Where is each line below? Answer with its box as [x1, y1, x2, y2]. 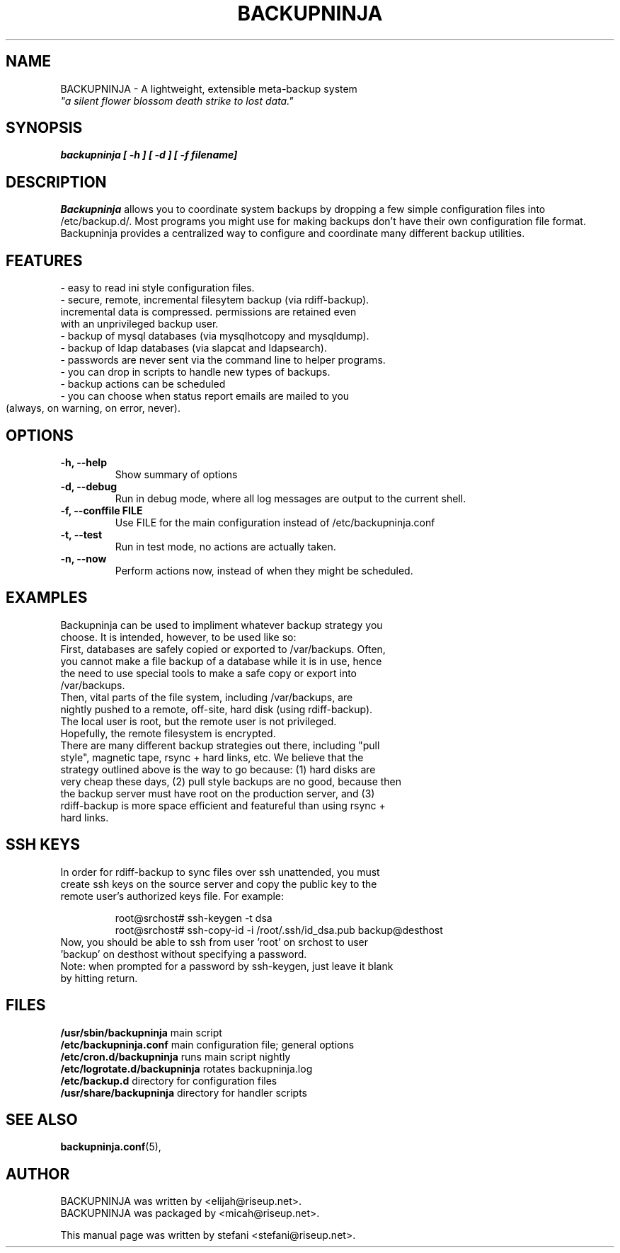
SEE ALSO [6, 1110, 78, 1128]
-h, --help [60, 456, 107, 468]
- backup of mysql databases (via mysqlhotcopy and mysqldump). [60, 330, 369, 342]
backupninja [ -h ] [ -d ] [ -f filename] [60, 149, 238, 161]
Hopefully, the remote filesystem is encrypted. [60, 727, 276, 739]
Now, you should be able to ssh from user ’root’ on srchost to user [60, 935, 368, 948]
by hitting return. [60, 971, 138, 984]
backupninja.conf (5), [60, 1141, 161, 1153]
